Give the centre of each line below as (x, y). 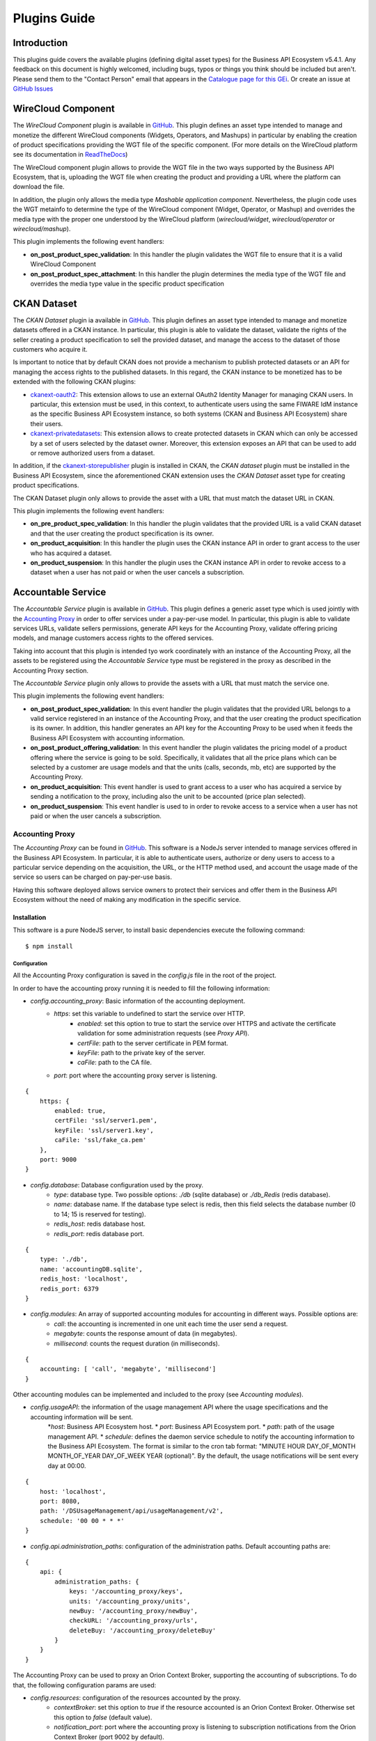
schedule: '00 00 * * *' (82, 1521)
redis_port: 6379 (69, 1289)
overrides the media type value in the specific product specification (127, 283)
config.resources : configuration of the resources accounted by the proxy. (136, 1698)
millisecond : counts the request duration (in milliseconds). (137, 1343)
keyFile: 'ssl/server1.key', (104, 1130)
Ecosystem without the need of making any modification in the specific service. (127, 900)
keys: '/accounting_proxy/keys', (126, 1592)
